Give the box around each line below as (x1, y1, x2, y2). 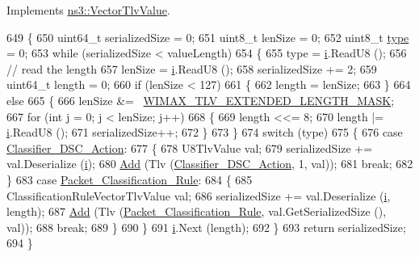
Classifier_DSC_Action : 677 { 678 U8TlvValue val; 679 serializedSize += (6, 139, 373, 156)
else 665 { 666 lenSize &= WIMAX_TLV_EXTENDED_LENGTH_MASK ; (6, 91, 395, 108)
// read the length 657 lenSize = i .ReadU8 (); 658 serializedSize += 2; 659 (6, 60, 377, 77)
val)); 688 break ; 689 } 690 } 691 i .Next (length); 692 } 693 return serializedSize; (6, 218, 406, 235)
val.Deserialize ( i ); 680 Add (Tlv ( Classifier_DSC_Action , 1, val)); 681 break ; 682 (6, 155, 413, 172)
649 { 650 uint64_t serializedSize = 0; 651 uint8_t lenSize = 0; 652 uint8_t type (6, 28, 409, 45)
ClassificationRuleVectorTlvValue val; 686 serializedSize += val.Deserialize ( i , (6, 187, 391, 204)
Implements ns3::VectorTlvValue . (6, 2, 170, 18)
